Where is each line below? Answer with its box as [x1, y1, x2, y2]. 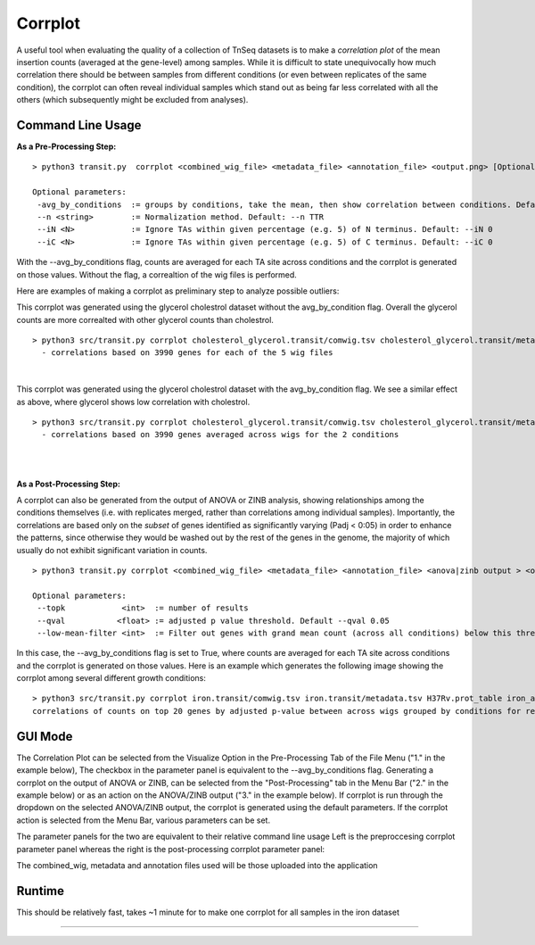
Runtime [16, 883, 64, 899]
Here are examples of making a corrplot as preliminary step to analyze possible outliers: [16, 286, 340, 296]
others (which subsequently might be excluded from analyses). [16, 95, 249, 105]
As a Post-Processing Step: [16, 478, 120, 489]
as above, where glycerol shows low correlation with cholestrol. [16, 396, 251, 407]
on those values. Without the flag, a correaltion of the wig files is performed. [16, 269, 298, 280]
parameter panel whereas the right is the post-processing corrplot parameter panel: [16, 843, 325, 854]
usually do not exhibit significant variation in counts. [16, 544, 208, 555]
